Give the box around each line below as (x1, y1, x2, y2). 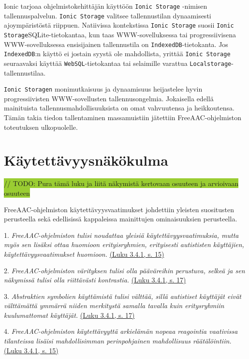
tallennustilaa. (4, 67, 46, 78)
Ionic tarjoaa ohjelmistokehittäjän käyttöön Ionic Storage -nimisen (4, 1, 207, 11)
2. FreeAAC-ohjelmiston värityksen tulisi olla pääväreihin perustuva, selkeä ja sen (4, 265, 245, 275)
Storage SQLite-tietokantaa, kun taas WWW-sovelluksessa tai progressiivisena (4, 29, 236, 39)
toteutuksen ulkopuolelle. (4, 122, 78, 132)
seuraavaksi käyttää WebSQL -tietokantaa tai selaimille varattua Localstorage (4, 58, 232, 68)
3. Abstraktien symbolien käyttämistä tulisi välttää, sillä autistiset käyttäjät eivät (4, 291, 241, 301)
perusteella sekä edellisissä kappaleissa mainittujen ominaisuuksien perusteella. (4, 214, 237, 224)
